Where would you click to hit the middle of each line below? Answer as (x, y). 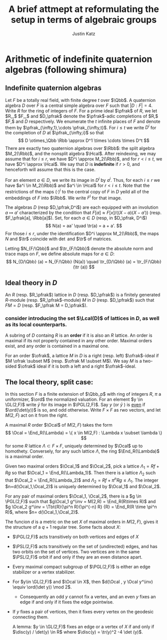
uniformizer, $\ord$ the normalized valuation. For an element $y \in (74, 399)
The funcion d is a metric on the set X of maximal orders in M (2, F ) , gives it (82, 522)
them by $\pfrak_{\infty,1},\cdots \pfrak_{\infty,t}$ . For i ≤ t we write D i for (81, 127)
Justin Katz (84, 33)
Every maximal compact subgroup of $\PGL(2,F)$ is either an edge (81, 567)
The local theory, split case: (49, 382)
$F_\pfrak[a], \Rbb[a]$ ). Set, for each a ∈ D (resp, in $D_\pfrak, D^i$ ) (76, 218)
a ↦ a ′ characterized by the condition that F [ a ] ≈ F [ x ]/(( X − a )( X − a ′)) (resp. (83, 213)
